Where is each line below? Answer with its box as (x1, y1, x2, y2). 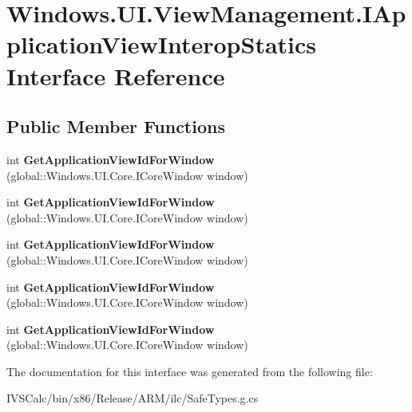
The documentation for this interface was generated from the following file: (6, 363, 373, 379)
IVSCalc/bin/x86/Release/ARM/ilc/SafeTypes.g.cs (6, 390, 259, 406)
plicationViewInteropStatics (6, 28, 317, 61)
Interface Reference (6, 59, 225, 92)
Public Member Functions (6, 114, 225, 139)
